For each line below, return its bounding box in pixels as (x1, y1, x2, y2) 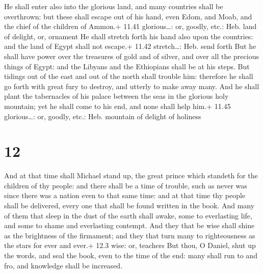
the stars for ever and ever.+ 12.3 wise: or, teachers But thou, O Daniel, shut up (4, 240, 256, 251)
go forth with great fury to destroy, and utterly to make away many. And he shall (4, 80, 259, 91)
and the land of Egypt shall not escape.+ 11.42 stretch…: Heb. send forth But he (4, 41, 256, 51)
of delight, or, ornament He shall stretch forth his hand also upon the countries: (4, 31, 253, 41)
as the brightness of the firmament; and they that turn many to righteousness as (4, 230, 255, 240)
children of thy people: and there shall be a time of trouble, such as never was (4, 180, 247, 190)
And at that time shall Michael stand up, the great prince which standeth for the (4, 170, 258, 181)
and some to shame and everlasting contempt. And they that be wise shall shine (4, 220, 255, 231)
